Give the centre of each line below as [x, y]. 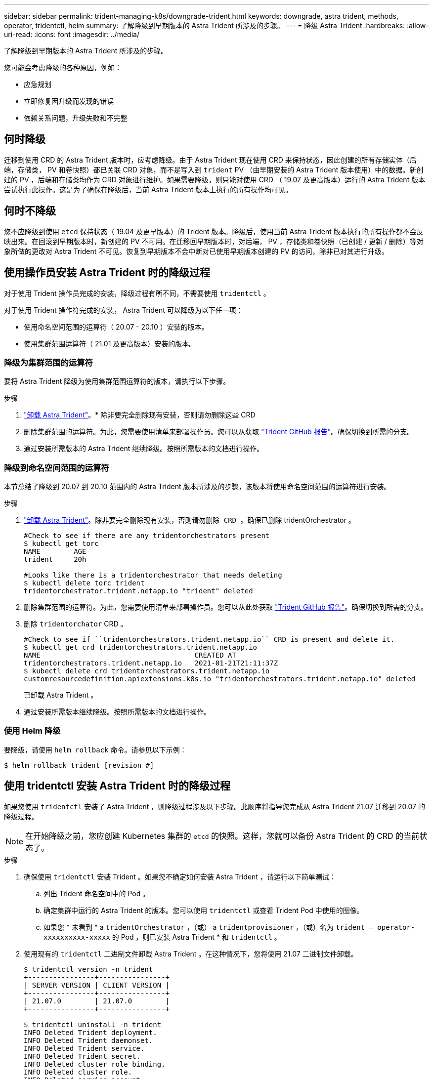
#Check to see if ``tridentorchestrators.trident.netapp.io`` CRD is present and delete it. [209, 640]
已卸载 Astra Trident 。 [61, 695]
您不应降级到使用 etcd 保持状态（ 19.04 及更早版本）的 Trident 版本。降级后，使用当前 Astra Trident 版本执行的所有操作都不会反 [214, 231]
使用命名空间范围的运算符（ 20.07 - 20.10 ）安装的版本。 [116, 327]
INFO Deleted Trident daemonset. [88, 1040]
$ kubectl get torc [61, 544]
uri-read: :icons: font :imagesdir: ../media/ [72, 34]
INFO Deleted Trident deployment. [90, 1032]
